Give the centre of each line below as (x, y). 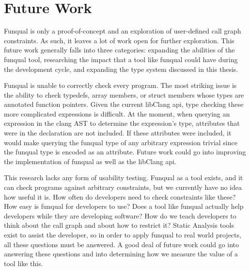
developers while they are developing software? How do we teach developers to (120, 215)
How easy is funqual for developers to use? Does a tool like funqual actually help (124, 206)
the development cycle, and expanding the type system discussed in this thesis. (121, 69)
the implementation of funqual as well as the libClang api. (90, 161)
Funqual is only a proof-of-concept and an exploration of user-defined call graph (123, 31)
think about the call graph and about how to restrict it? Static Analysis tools (119, 225)
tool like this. (23, 263)
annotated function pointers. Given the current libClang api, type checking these (124, 104)
